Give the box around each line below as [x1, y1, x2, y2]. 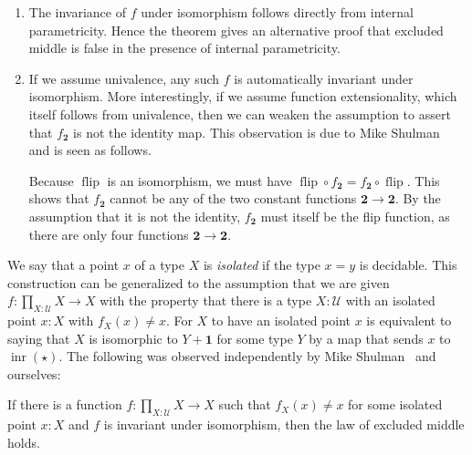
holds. [7, 432, 40, 451]
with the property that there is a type [100, 291, 312, 310]
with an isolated [345, 291, 435, 310]
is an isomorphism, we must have [107, 171, 292, 190]
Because [28, 171, 74, 190]
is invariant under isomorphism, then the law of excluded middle [103, 415, 465, 434]
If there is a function [7, 395, 122, 414]
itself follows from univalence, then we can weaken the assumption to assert [28, 104, 451, 123]
